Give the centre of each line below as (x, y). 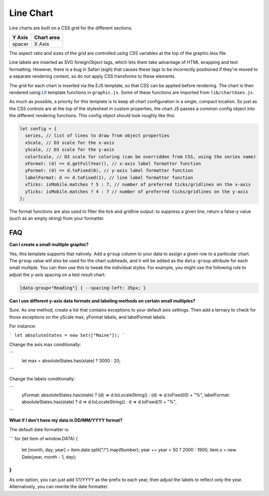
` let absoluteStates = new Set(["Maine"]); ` (67, 335)
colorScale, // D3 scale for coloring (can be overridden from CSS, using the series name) (141, 157)
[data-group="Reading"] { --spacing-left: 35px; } (83, 288)
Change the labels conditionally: (42, 379)
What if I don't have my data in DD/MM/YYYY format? (66, 420)
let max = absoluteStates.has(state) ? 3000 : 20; (71, 360)
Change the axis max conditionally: (45, 344)
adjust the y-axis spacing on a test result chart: (58, 275)
